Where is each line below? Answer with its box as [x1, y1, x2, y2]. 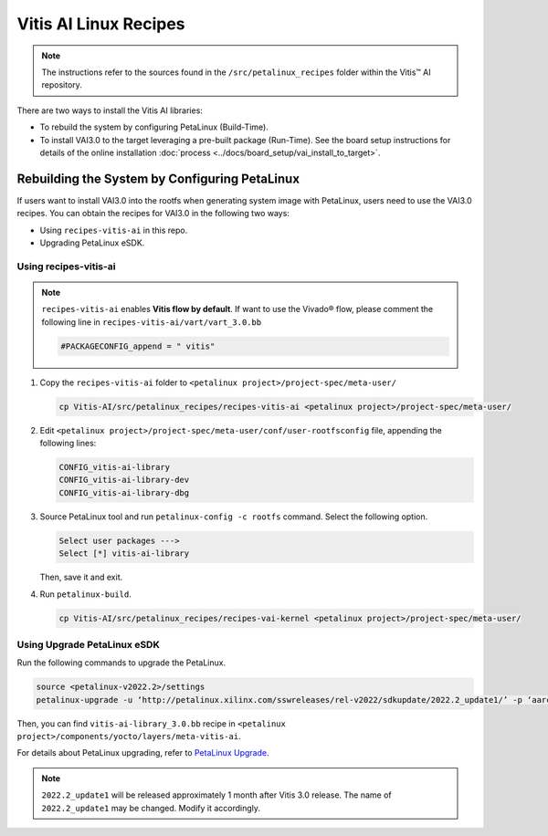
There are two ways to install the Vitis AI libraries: [16, 105, 203, 116]
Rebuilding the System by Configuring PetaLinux [16, 171, 300, 186]
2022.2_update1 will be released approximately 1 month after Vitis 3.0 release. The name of [41, 789, 392, 800]
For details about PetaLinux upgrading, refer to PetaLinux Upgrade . [16, 747, 269, 758]
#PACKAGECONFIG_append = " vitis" [60, 340, 216, 351]
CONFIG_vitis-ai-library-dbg [58, 487, 190, 497]
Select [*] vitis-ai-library [58, 549, 190, 559]
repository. [41, 79, 82, 90]
